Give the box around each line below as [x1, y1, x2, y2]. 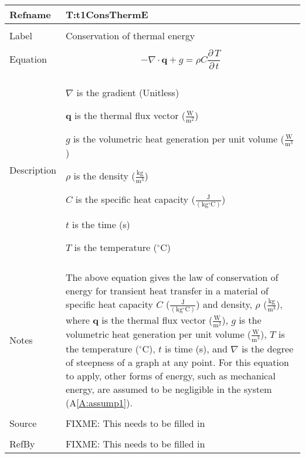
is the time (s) [72, 218, 130, 232]
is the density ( [73, 169, 135, 183]
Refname [9, 8, 51, 21]
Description [9, 163, 56, 177]
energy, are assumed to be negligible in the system [65, 382, 272, 396]
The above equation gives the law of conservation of [65, 270, 279, 284]
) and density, [196, 297, 252, 311]
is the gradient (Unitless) [76, 85, 179, 99]
